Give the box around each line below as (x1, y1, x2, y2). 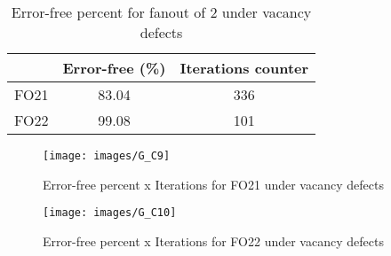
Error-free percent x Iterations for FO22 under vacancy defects (43, 231, 384, 250)
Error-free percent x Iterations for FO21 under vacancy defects (43, 175, 384, 193)
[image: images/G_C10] (43, 206, 177, 220)
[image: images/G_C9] (43, 150, 171, 162)
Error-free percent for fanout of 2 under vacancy (11, 2, 312, 22)
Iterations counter (180, 58, 309, 78)
